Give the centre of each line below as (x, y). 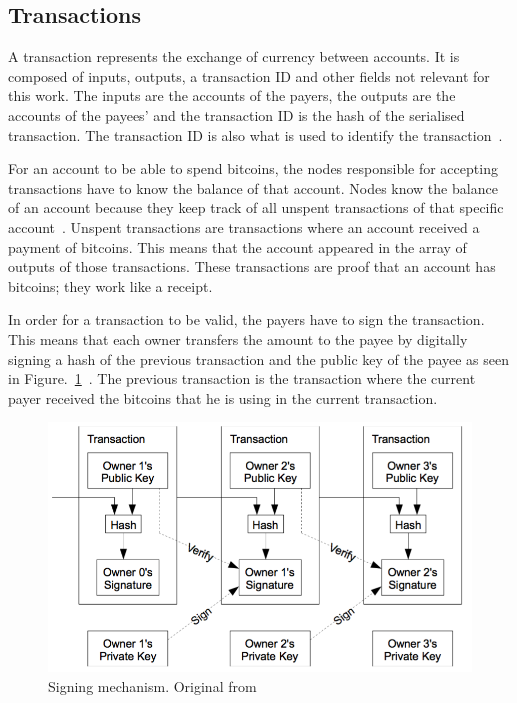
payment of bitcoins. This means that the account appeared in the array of (237, 246)
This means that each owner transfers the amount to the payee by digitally (238, 338)
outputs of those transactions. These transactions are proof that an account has (252, 266)
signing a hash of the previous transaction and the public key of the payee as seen (259, 358)
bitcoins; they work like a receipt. (110, 285)
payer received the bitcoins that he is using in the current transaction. (223, 397)
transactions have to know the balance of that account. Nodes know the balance (253, 187)
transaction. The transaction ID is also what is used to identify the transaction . (255, 134)
